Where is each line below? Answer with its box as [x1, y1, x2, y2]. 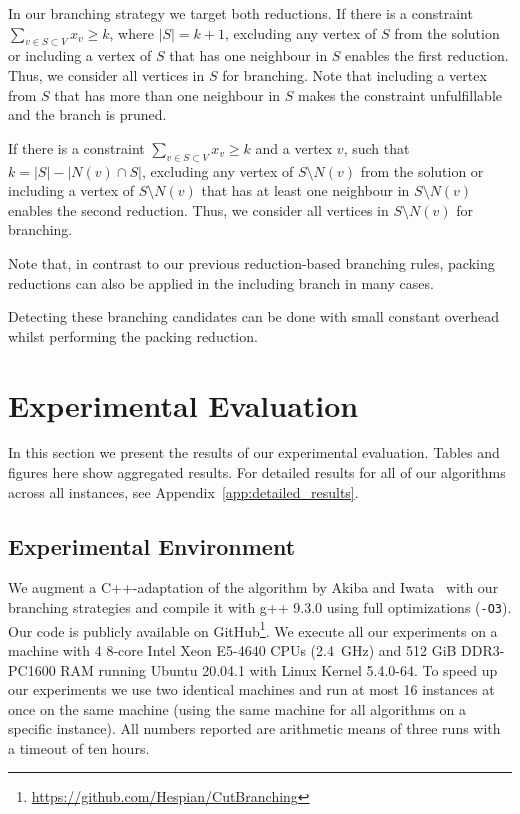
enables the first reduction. [345, 45, 509, 66]
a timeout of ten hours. [8, 737, 150, 758]
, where [109, 22, 154, 43]
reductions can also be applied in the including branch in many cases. [8, 272, 434, 293]
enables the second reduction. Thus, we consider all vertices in [8, 199, 389, 220]
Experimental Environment [8, 530, 296, 561]
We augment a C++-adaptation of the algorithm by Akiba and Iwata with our [8, 577, 499, 598]
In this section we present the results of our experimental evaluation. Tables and [8, 442, 500, 463]
